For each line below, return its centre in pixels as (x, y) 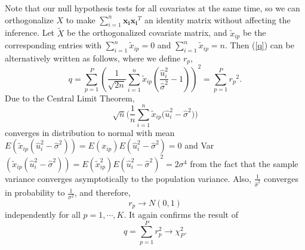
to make (81, 19)
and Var (199, 145)
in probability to (35, 192)
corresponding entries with (53, 45)
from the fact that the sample (244, 163)
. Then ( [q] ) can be (259, 45)
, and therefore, (102, 192)
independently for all (43, 214)
